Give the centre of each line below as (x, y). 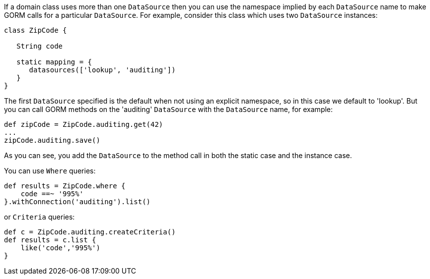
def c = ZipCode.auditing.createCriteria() (90, 232)
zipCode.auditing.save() (52, 140)
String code (40, 46)
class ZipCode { (36, 30)
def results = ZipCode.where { (65, 186)
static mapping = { (54, 62)
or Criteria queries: (39, 217)
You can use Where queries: (50, 171)
